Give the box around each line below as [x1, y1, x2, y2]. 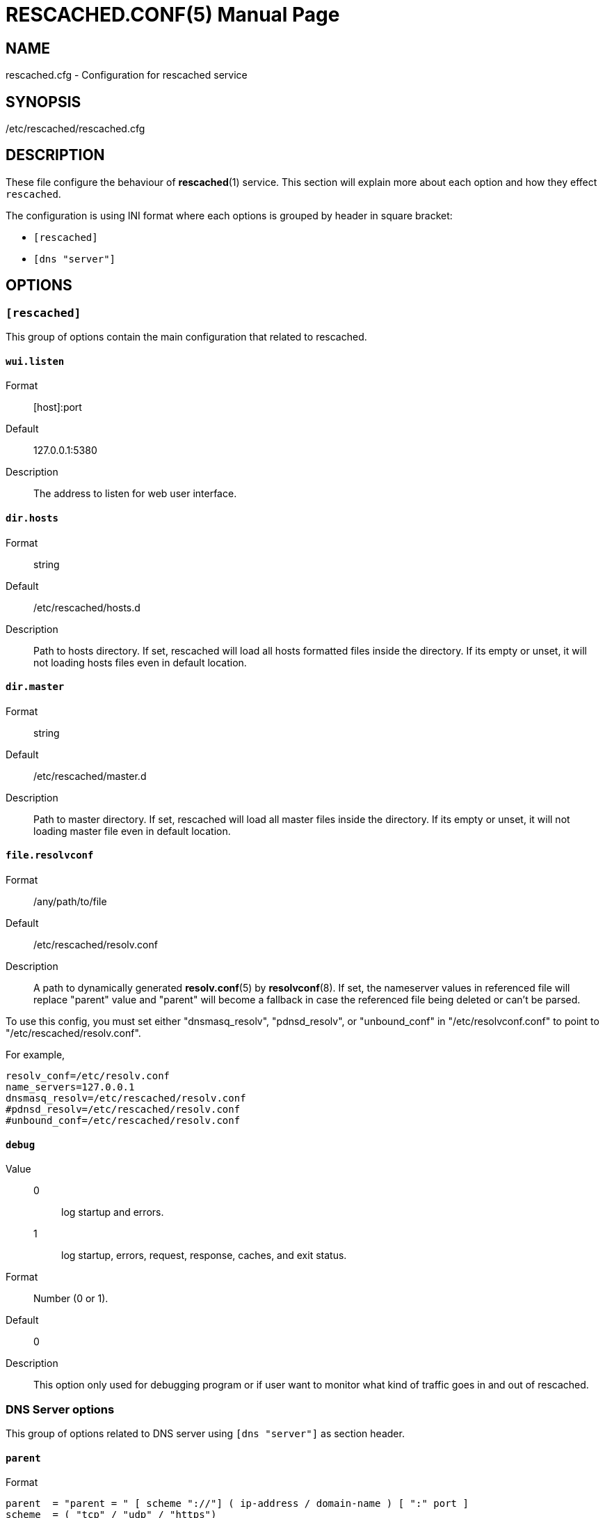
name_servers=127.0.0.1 [6, 1081, 135, 1093]
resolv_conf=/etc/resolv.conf [6, 1070, 170, 1081]
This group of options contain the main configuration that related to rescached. [6, 331, 367, 343]
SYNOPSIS [6, 93, 81, 111]
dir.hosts [6, 512, 58, 524]
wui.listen [6, 355, 65, 367]
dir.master [6, 681, 65, 693]
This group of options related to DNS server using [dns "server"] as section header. [6, 1427, 405, 1439]
